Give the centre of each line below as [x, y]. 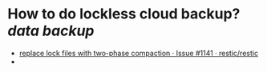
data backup [51, 31]
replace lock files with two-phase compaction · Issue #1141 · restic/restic [138, 53]
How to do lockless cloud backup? [124, 14]
